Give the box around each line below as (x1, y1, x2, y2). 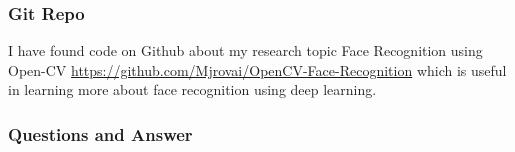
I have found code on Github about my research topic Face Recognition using (8, 40, 483, 61)
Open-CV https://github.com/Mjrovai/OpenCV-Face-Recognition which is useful (8, 59, 507, 80)
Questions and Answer (8, 121, 193, 146)
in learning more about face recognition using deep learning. (8, 79, 377, 100)
